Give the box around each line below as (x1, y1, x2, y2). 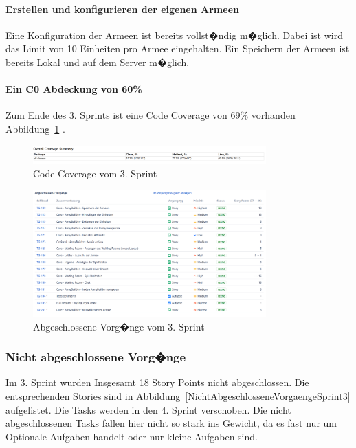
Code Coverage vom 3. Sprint (33, 166, 157, 180)
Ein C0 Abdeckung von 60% (5, 82, 142, 96)
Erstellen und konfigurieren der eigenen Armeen (5, 1, 239, 16)
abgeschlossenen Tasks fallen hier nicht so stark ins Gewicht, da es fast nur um (5, 416, 337, 430)
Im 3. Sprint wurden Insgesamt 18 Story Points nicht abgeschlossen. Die (5, 375, 309, 390)
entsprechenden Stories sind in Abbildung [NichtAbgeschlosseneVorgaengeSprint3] (5, 389, 351, 403)
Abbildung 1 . (5, 121, 65, 135)
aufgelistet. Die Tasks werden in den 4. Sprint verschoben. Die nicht (5, 402, 291, 416)
